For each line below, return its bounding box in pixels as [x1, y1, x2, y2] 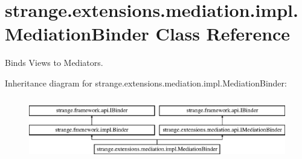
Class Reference [155, 21, 291, 46]
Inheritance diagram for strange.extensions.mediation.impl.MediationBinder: [5, 76, 287, 89]
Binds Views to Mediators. [5, 56, 103, 69]
